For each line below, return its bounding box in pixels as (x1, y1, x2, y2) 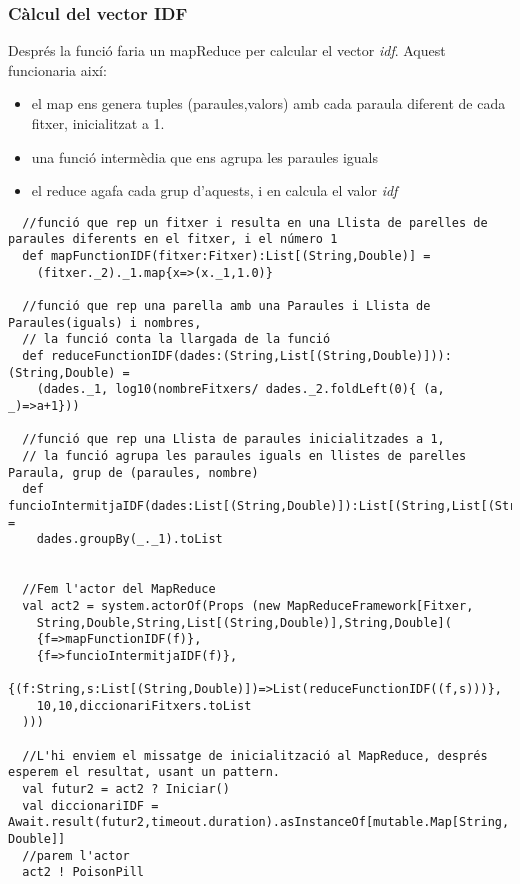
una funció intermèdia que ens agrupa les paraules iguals (31, 146, 378, 167)
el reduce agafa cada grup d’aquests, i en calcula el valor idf (31, 180, 398, 201)
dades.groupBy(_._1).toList (36, 532, 223, 547)
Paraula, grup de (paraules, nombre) (8, 465, 259, 480)
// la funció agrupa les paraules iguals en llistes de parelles (22, 448, 467, 463)
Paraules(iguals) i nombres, (8, 315, 202, 330)
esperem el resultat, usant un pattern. (8, 765, 281, 780)
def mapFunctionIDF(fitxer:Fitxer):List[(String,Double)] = (22, 249, 431, 264)
